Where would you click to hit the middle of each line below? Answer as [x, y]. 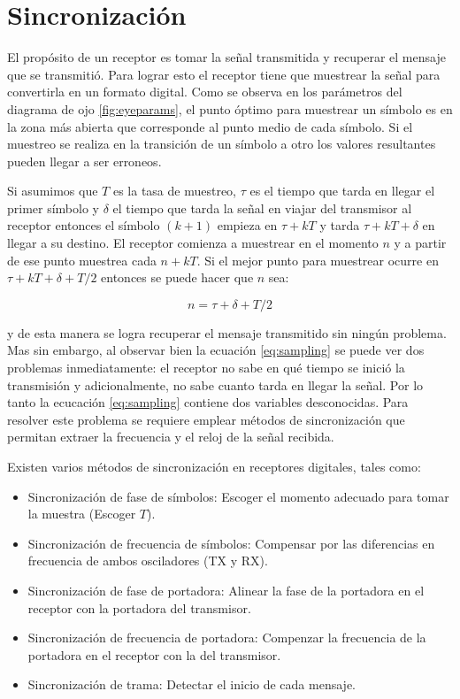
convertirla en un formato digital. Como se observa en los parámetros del [205, 92]
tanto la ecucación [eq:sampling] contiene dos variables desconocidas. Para [208, 402]
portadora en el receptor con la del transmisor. [154, 654]
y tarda [340, 225]
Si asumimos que [53, 191]
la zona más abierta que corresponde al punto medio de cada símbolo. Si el [210, 126]
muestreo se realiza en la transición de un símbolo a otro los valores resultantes [222, 144]
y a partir [420, 243]
